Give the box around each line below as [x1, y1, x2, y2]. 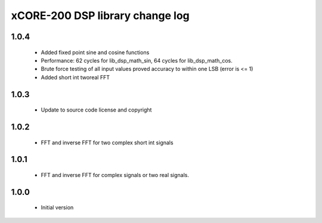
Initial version [41, 204, 74, 211]
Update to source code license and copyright [41, 106, 152, 113]
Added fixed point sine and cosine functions [41, 48, 150, 56]
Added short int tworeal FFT [41, 73, 110, 80]
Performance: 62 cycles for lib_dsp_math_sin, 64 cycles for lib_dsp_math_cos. [41, 57, 233, 64]
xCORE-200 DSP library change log [11, 9, 190, 22]
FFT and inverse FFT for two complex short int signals [41, 139, 174, 146]
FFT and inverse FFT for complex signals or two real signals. [41, 171, 190, 178]
